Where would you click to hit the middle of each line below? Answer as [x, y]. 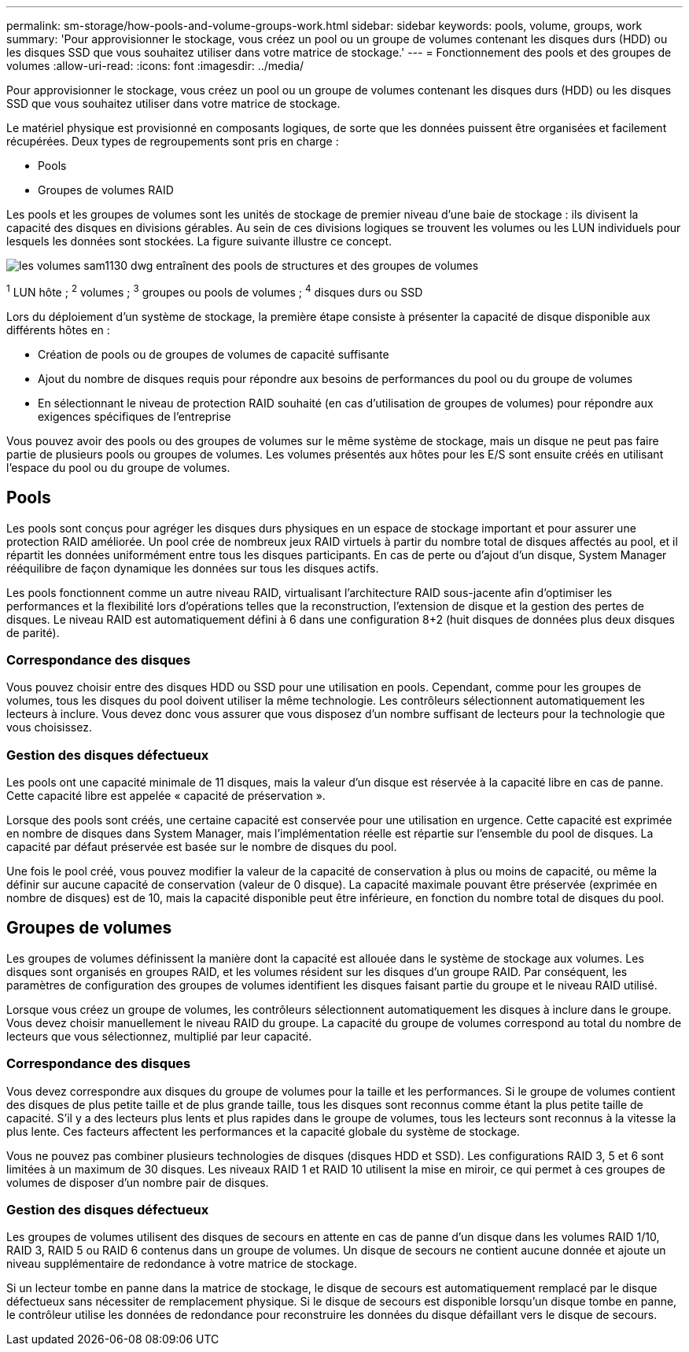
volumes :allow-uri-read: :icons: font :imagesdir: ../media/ [155, 66]
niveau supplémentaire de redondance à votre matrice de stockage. [182, 1264]
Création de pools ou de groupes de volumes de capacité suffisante [214, 354]
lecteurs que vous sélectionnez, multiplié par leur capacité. [159, 1036]
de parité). [33, 632]
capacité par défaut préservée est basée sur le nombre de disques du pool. [202, 847]
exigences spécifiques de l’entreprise [134, 416]
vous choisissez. [49, 728]
